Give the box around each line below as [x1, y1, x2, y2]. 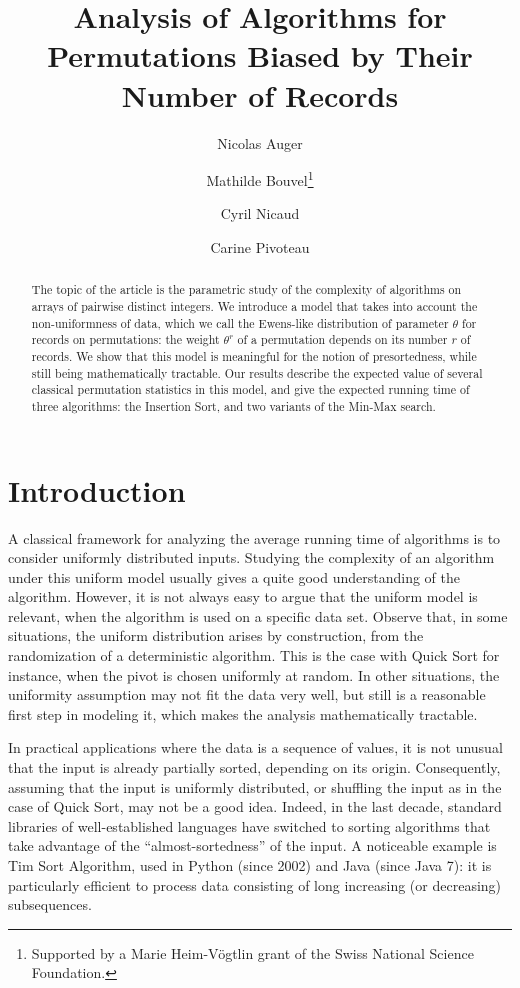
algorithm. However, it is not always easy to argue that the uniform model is [8, 586, 478, 607]
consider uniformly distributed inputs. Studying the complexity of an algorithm [8, 547, 495, 568]
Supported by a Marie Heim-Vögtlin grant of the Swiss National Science [31, 942, 474, 963]
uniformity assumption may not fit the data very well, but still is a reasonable [8, 684, 486, 705]
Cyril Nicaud [220, 203, 300, 224]
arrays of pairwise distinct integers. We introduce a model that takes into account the [31, 297, 478, 314]
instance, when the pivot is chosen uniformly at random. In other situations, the [8, 664, 500, 685]
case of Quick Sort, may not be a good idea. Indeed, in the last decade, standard [8, 796, 502, 817]
